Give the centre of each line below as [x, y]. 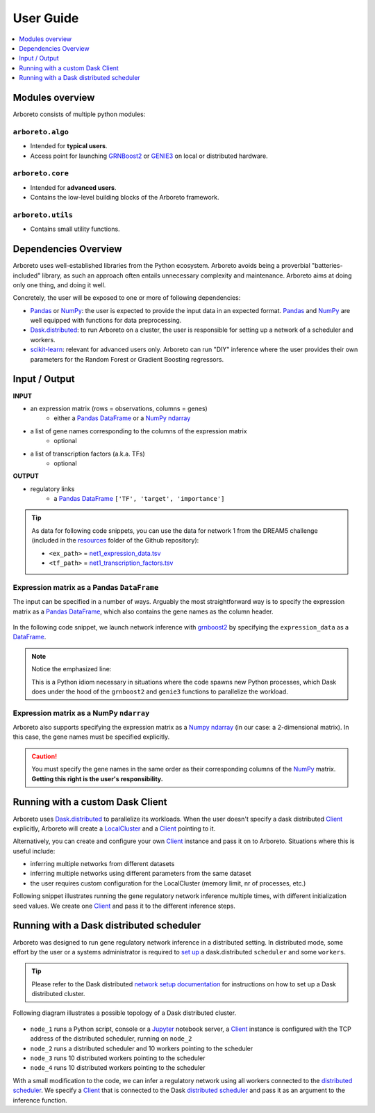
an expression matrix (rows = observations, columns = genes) [119, 408]
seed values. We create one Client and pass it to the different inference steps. [124, 906]
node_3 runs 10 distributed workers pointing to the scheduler [118, 1058]
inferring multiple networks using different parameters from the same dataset [141, 874]
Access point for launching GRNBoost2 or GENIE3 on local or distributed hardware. [149, 156]
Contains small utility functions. [75, 229]
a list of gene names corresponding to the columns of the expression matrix [139, 431]
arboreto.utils [43, 215]
